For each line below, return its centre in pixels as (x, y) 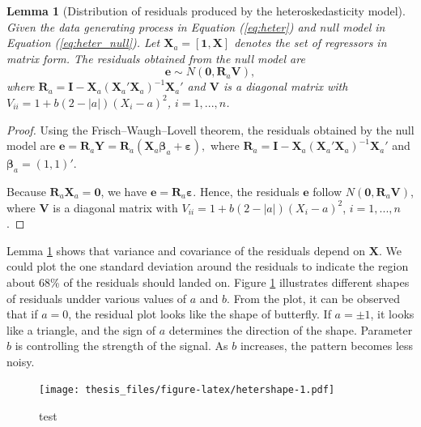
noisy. (21, 361)
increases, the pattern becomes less (327, 346)
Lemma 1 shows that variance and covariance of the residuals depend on (186, 250)
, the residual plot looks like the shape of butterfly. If (200, 314)
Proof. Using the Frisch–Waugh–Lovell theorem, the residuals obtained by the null (210, 129)
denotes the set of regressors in (310, 43)
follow (327, 191)
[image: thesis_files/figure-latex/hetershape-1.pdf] (187, 390)
